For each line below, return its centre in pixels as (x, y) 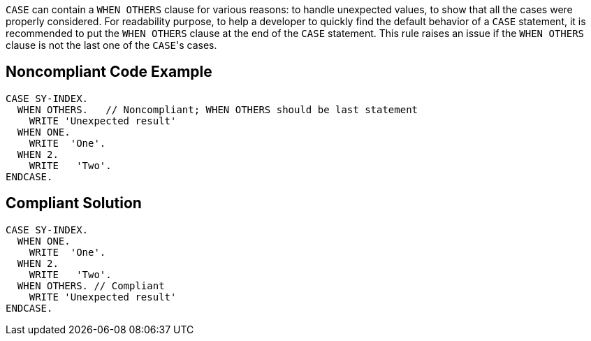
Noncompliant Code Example (109, 72)
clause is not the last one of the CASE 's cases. (111, 45)
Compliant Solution (74, 203)
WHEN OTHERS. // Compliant (91, 285)
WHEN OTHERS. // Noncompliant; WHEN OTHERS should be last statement (218, 109)
